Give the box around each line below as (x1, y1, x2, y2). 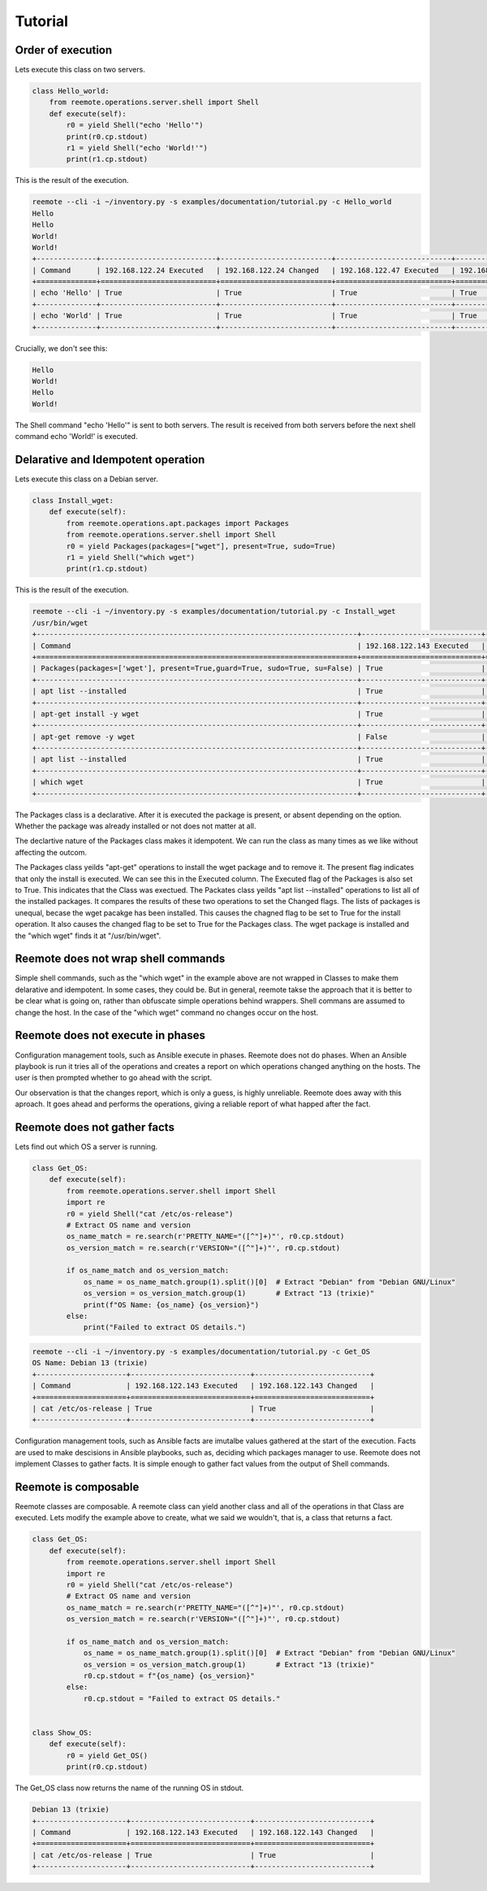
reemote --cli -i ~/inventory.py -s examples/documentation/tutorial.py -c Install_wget (32, 606, 397, 616)
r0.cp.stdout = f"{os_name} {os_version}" (83, 1671, 255, 1680)
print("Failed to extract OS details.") (83, 1323, 247, 1332)
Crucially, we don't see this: (15, 343, 108, 353)
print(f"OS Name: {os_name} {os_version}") (83, 1300, 260, 1309)
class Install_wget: (32, 496, 114, 506)
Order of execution (15, 43, 113, 57)
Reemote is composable (15, 1480, 140, 1493)
